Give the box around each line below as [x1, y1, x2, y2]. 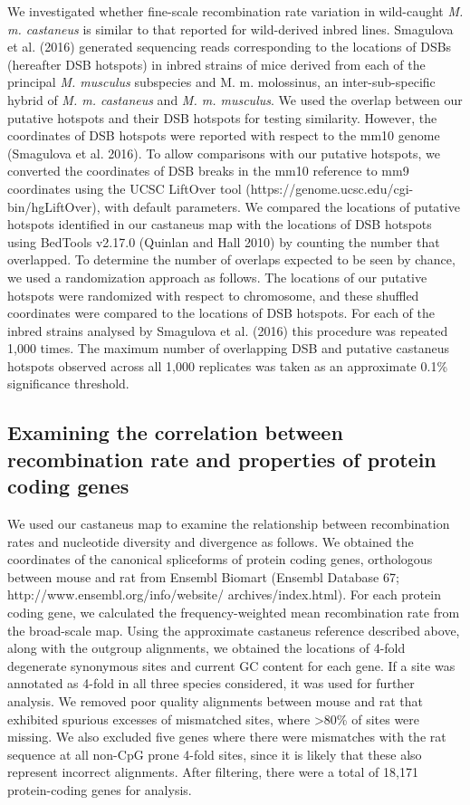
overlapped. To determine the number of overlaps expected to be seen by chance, [7, 250, 456, 269]
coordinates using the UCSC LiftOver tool [7, 178, 242, 197]
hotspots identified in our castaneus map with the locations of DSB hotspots [7, 215, 432, 234]
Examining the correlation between [7, 418, 343, 446]
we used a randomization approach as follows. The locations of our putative [7, 267, 427, 286]
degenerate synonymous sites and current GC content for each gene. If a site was [7, 656, 456, 675]
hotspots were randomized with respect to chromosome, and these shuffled [7, 285, 419, 304]
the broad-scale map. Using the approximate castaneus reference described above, [7, 620, 460, 639]
